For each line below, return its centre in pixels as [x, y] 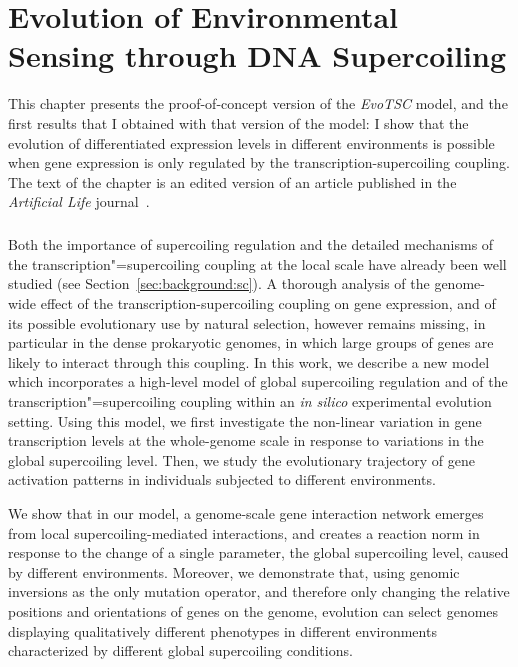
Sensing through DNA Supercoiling [257, 55]
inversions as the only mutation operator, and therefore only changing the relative [259, 591]
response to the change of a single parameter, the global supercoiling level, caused [258, 552]
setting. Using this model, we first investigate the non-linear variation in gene [245, 420]
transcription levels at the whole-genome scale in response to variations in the [246, 440]
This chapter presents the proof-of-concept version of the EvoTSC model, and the [258, 103]
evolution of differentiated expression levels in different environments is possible [251, 142]
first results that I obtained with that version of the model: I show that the [238, 122]
